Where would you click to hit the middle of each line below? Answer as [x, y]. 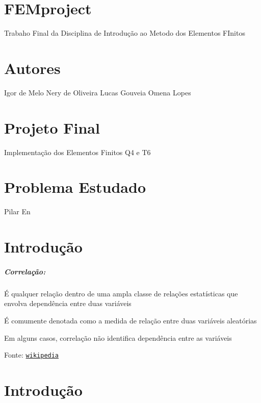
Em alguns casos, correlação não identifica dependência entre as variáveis [118, 337]
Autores [32, 68]
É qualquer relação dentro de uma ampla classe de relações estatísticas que [121, 293]
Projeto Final [52, 127]
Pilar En [17, 211]
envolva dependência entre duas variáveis [68, 303]
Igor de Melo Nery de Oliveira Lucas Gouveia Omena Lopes [98, 92]
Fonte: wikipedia [32, 355]
